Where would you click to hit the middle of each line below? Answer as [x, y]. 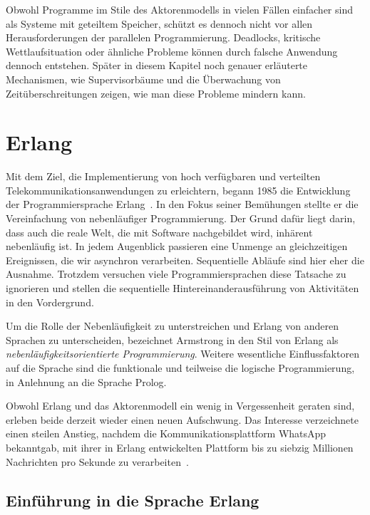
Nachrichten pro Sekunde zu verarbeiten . [97, 461]
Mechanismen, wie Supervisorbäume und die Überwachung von [143, 79]
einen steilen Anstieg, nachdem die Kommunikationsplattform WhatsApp [166, 433]
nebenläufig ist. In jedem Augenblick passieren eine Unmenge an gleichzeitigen [177, 246]
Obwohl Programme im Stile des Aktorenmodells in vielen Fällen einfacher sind [179, 9]
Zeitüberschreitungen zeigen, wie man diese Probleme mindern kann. [156, 93]
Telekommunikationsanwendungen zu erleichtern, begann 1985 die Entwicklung [178, 190]
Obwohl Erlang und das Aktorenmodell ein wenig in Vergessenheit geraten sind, [180, 406]
